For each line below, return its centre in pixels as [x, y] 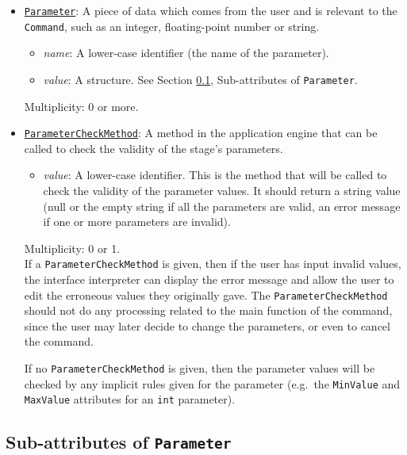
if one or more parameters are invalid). [137, 222]
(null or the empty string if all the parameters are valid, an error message [222, 206]
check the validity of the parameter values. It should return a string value [222, 190]
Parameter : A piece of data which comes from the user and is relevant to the [211, 10]
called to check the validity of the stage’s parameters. [154, 148]
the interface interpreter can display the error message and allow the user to [209, 279]
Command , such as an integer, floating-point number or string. [172, 26]
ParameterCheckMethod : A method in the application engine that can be [201, 133]
